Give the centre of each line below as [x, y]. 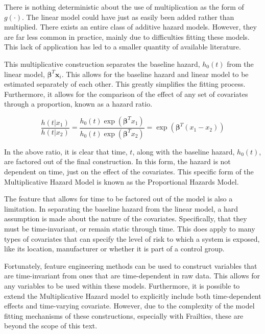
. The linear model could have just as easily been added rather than [128, 17]
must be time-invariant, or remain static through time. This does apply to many [130, 228]
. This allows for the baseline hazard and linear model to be [155, 74]
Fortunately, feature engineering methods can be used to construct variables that [131, 265]
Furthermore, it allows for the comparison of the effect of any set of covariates [126, 94]
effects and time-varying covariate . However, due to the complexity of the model [129, 306]
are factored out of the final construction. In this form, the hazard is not [117, 161]
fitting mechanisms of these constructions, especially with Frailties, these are [124, 315]
